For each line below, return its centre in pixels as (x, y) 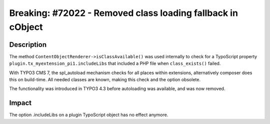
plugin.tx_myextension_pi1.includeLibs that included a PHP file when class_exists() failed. (115, 63)
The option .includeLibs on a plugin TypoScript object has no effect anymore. (89, 115)
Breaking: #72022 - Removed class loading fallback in (124, 13)
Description (28, 45)
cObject (26, 27)
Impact (20, 103)
